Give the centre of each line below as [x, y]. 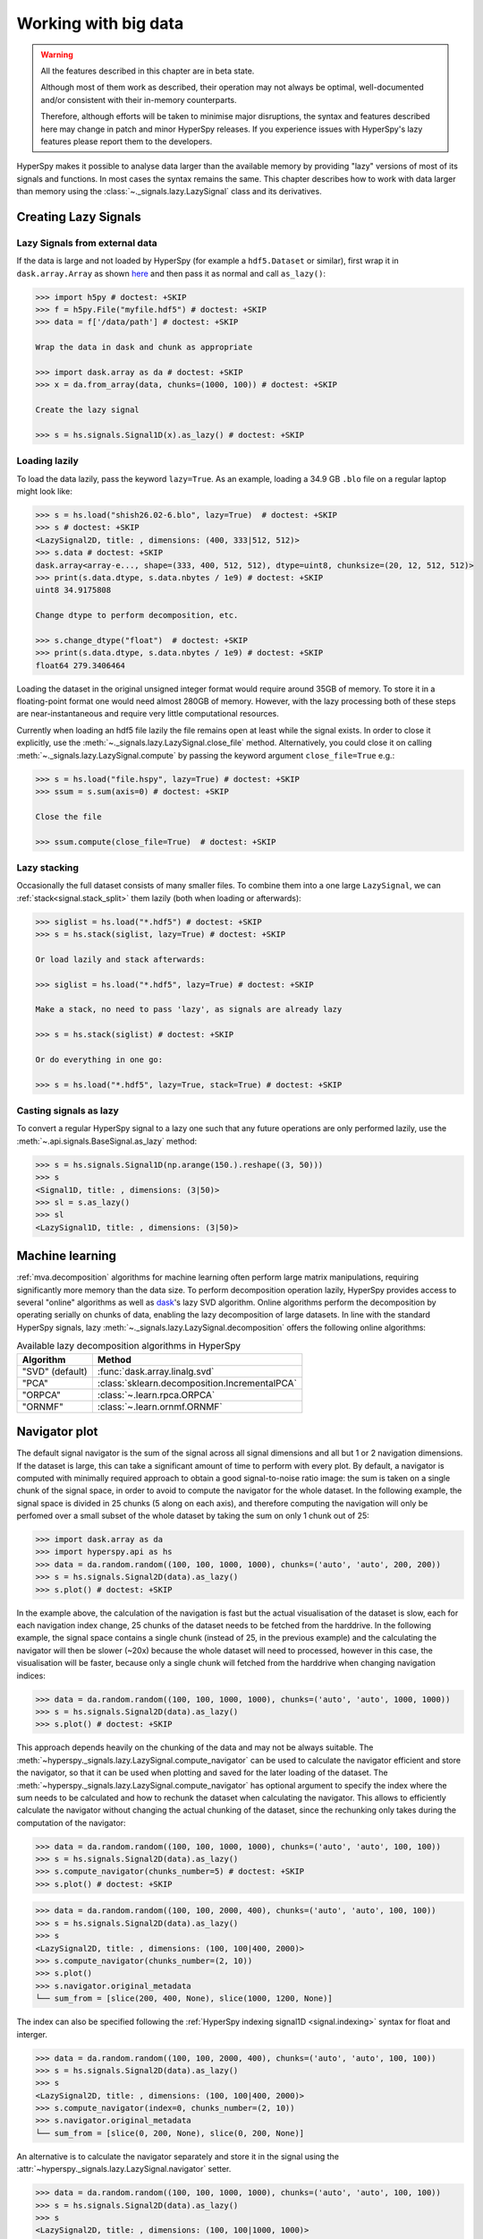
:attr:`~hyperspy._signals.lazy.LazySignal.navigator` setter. [124, 2169]
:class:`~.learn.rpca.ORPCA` [156, 1394]
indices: [31, 1676]
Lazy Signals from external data [87, 243]
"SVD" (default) [55, 1371]
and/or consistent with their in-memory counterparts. [139, 99]
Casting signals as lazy [68, 1111]
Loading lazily [48, 461]
